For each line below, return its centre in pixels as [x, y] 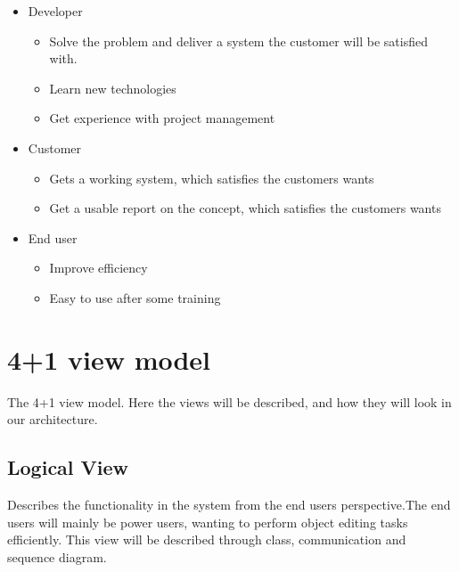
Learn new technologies [113, 88]
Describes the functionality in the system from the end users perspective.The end [229, 505]
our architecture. [53, 419]
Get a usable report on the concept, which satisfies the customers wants [245, 208]
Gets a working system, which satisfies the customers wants [212, 178]
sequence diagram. [57, 556]
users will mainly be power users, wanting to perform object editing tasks [208, 522]
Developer [55, 11]
